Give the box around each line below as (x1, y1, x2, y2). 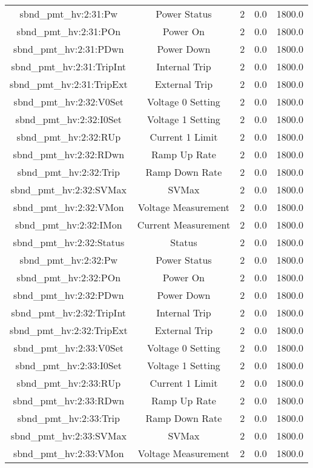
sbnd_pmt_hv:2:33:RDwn (13, 393, 125, 407)
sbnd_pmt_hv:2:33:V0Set (13, 341, 124, 355)
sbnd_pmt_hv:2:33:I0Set (15, 358, 122, 372)
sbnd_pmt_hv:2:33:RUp (16, 376, 121, 390)
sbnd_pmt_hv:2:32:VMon (13, 200, 124, 214)
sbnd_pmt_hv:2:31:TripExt (10, 77, 128, 91)
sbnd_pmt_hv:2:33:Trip (17, 411, 120, 425)
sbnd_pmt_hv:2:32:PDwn (13, 288, 124, 302)
